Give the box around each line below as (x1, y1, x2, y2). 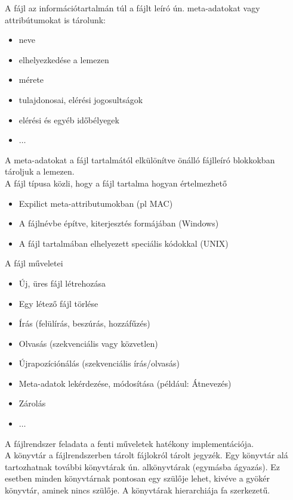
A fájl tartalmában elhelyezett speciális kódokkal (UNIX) (18, 237, 229, 249)
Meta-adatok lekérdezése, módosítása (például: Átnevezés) (18, 377, 232, 389)
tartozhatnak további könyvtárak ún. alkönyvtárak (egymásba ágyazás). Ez (5, 460, 280, 473)
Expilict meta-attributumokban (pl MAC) (18, 197, 173, 209)
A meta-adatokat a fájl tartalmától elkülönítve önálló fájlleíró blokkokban (5, 153, 275, 166)
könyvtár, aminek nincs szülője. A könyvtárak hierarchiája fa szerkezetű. (5, 484, 270, 496)
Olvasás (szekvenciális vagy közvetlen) (18, 337, 158, 349)
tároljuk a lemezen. (5, 165, 75, 178)
